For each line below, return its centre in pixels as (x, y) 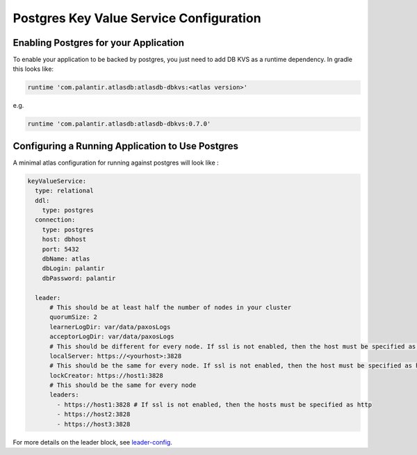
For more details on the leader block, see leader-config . (93, 442)
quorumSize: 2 (73, 317)
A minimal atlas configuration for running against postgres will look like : (116, 163)
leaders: (64, 395)
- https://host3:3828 (93, 424)
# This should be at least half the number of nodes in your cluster (171, 307)
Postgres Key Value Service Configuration (137, 18)
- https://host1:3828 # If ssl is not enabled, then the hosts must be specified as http (214, 404)
